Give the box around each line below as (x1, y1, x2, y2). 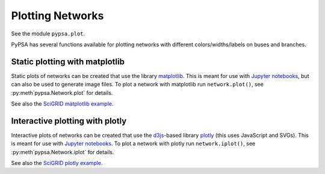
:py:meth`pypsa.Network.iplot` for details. (11, 148, 114, 155)
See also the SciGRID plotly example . (11, 160, 103, 167)
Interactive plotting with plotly (11, 116, 127, 126)
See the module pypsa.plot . (11, 30, 85, 37)
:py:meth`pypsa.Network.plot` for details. (11, 89, 113, 96)
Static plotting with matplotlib (11, 56, 125, 67)
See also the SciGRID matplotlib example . (11, 100, 114, 107)
